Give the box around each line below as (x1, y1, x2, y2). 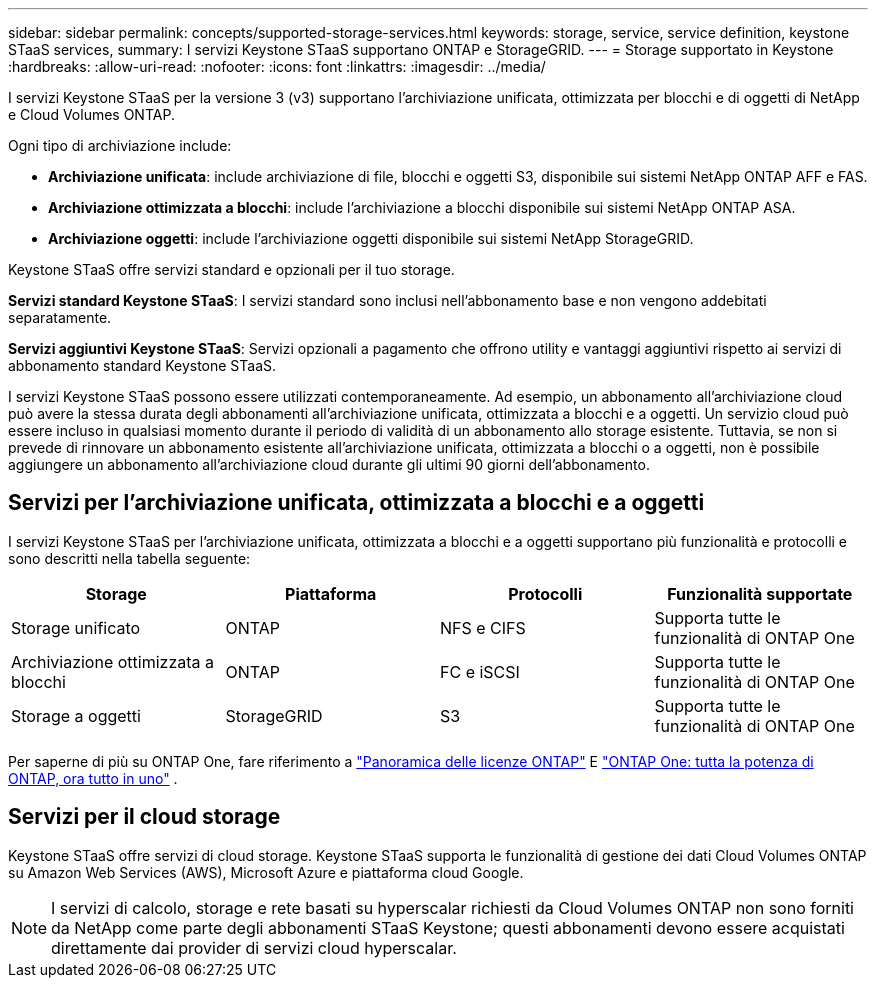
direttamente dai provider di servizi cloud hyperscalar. (51, 937, 457, 958)
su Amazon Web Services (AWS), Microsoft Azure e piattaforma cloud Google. (8, 863, 524, 881)
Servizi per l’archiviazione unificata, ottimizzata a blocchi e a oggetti (8, 490, 705, 516)
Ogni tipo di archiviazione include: (8, 137, 232, 154)
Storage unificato (11, 617, 141, 638)
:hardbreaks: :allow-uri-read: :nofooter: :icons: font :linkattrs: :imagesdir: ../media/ (8, 58, 546, 75)
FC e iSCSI (440, 661, 520, 682)
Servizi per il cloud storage (8, 804, 281, 830)
